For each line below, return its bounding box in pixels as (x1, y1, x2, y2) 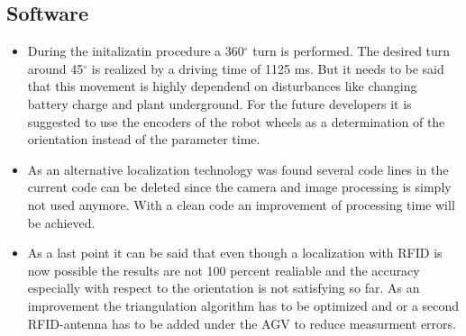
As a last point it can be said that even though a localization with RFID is (27, 243, 443, 262)
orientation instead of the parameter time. (27, 130, 260, 149)
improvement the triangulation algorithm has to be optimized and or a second (27, 295, 460, 314)
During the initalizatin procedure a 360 (27, 41, 244, 60)
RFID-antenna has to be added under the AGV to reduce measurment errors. (27, 313, 456, 332)
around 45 (27, 59, 84, 77)
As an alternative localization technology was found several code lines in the (27, 159, 449, 178)
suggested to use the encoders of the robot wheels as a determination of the (27, 112, 445, 131)
